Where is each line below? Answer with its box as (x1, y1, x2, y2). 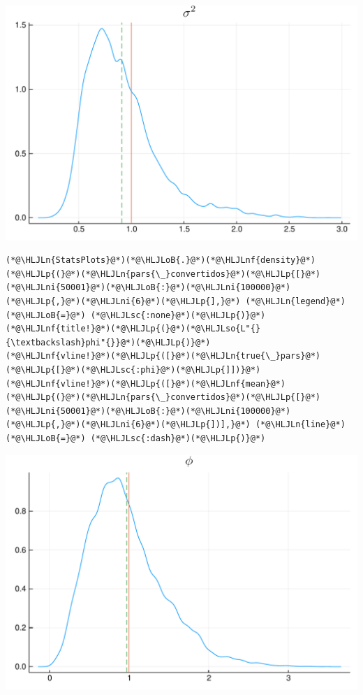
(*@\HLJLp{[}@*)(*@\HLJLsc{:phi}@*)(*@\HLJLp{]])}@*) (6, 365, 261, 375)
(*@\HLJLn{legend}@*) (245, 296, 346, 307)
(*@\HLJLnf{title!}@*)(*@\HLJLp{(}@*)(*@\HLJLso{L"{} (6, 324, 261, 334)
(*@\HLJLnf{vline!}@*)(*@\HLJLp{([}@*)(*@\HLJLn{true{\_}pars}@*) (6, 351, 321, 361)
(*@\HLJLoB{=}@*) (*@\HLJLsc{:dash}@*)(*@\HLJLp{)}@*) (6, 433, 266, 443)
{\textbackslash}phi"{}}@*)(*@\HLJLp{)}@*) (6, 337, 211, 347)
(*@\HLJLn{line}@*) (255, 420, 346, 430)
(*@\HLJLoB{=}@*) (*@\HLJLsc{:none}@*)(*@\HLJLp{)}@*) (6, 310, 266, 320)
